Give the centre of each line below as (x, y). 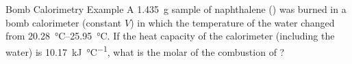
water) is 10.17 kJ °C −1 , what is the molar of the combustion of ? (145, 50)
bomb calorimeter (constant (64, 22)
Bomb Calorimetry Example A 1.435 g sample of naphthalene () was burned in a (176, 9)
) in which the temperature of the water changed (232, 22)
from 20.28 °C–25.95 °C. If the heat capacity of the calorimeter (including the (170, 36)
